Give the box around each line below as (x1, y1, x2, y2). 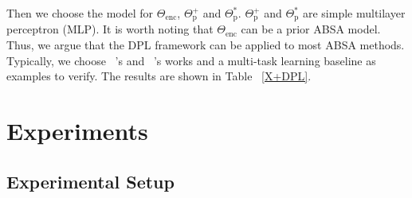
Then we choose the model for (6, 5, 154, 21)
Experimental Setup (6, 169, 175, 193)
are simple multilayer (302, 5, 406, 21)
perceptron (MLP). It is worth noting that (6, 21, 214, 37)
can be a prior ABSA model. (241, 21, 381, 37)
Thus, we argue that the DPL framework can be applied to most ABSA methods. (6, 37, 405, 53)
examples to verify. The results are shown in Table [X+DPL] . (6, 68, 312, 84)
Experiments (6, 115, 148, 147)
